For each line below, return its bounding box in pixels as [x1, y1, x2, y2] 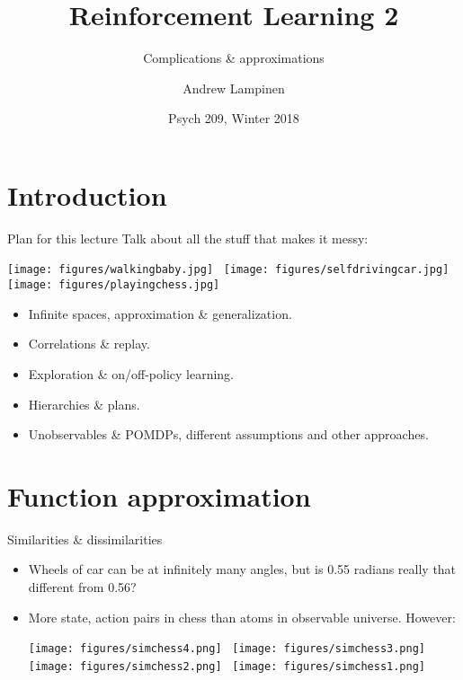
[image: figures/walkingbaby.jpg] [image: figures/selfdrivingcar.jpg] [7, 263, 450, 277]
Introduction [7, 176, 167, 213]
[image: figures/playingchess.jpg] [7, 278, 220, 292]
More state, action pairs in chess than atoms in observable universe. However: [28, 607, 456, 626]
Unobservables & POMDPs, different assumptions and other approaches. [28, 425, 429, 444]
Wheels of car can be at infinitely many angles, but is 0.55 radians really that [28, 560, 457, 578]
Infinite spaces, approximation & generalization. [28, 304, 292, 322]
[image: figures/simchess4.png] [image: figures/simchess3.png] [28, 642, 425, 656]
